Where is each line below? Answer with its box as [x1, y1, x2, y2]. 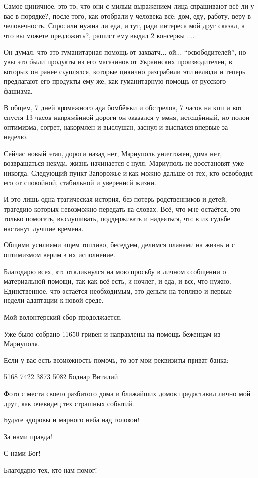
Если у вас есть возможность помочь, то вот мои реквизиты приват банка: [4, 355, 229, 365]
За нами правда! [4, 431, 52, 441]
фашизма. [4, 85, 33, 96]
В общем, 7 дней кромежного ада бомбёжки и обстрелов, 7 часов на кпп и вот [4, 102, 242, 113]
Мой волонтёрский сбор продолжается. [4, 312, 122, 322]
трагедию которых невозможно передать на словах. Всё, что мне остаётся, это [4, 203, 241, 214]
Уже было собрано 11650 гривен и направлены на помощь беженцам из [4, 328, 221, 339]
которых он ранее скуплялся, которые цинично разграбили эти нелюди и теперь [4, 66, 246, 76]
